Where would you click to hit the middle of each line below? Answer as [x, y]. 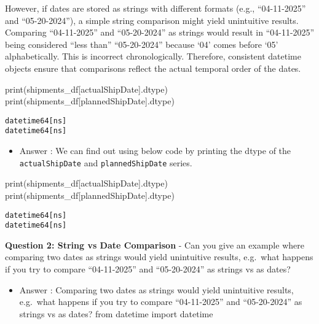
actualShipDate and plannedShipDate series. [106, 162]
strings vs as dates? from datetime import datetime [116, 313]
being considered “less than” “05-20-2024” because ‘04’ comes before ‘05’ [142, 44]
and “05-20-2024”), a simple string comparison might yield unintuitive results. [152, 20]
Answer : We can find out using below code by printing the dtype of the [155, 151]
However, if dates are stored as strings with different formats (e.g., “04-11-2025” [156, 8]
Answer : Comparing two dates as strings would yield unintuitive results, [156, 289]
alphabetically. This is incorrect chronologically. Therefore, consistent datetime [153, 56]
